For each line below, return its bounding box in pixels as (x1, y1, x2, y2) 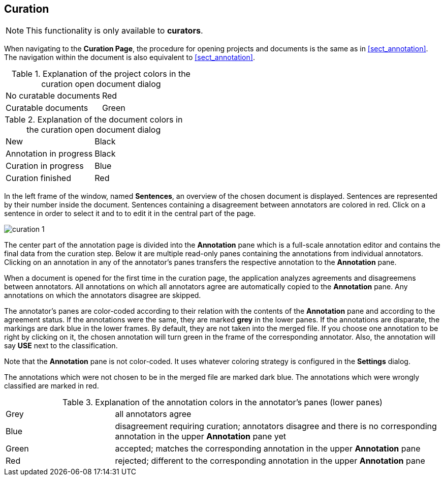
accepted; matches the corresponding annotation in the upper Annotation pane (115, 443, 421, 454)
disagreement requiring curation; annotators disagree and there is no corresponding (115, 421, 437, 432)
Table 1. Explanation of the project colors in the (11, 69, 191, 79)
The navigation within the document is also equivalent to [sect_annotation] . (4, 53, 255, 62)
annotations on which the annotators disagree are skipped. (4, 291, 201, 300)
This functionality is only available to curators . (26, 25, 203, 36)
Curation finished (6, 173, 71, 184)
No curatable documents (6, 91, 100, 101)
